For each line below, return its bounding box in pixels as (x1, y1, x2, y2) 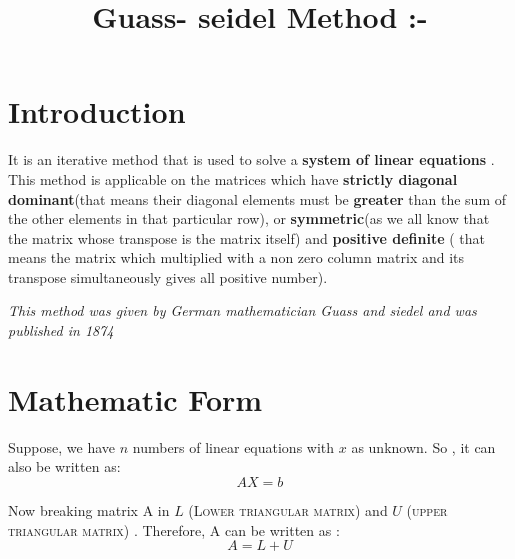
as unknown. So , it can (351, 436, 496, 457)
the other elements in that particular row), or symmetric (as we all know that (8, 208, 490, 229)
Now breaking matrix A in (8, 499, 170, 520)
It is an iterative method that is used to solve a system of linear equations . (8, 149, 495, 170)
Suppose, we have (8, 436, 116, 457)
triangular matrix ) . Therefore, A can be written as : (8, 519, 340, 540)
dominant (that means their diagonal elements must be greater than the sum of (8, 188, 507, 209)
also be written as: (8, 456, 121, 477)
